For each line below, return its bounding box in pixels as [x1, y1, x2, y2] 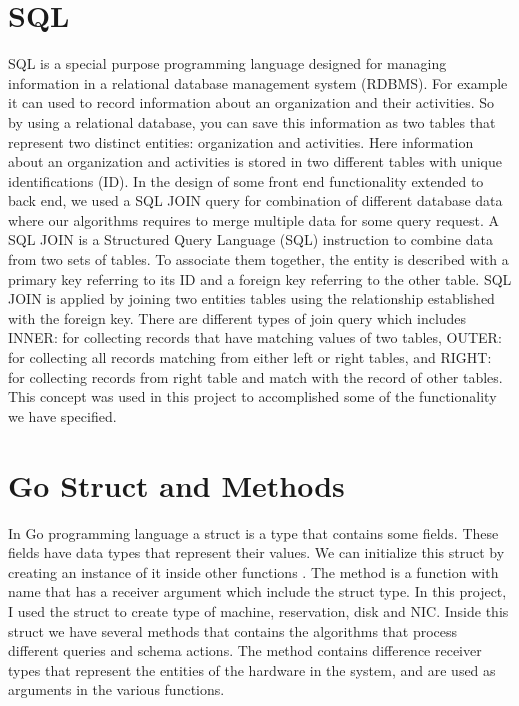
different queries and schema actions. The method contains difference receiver [8, 640, 482, 661]
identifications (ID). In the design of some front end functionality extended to [8, 170, 484, 191]
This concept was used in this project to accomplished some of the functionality [8, 386, 497, 407]
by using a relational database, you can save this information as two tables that [8, 111, 496, 132]
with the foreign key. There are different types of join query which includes [8, 307, 467, 328]
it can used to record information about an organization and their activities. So [8, 92, 495, 113]
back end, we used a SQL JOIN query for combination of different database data [8, 190, 503, 211]
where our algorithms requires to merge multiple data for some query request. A [8, 209, 500, 230]
